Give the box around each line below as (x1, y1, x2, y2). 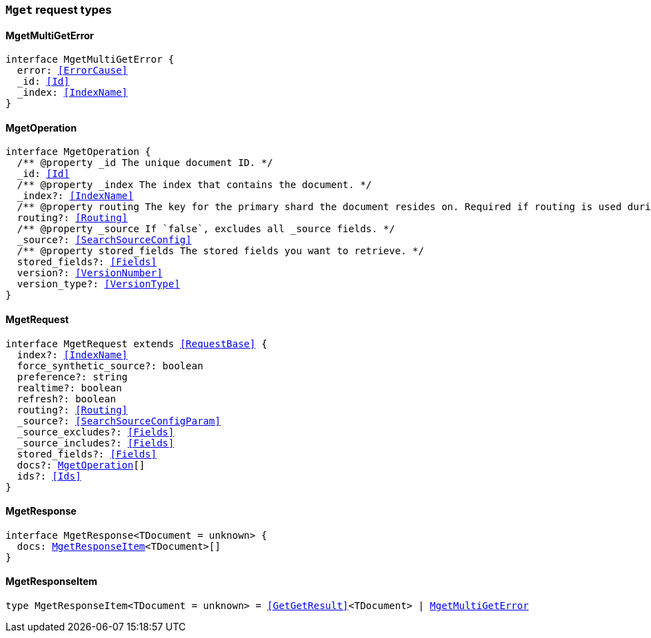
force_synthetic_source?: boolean (17, 360, 203, 371)
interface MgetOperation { (6, 146, 151, 158)
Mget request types (6, 3, 112, 17)
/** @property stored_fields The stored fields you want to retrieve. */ (17, 245, 424, 257)
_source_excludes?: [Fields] (17, 426, 174, 438)
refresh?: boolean (17, 393, 117, 404)
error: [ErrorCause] (17, 65, 128, 76)
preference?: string (17, 371, 128, 382)
